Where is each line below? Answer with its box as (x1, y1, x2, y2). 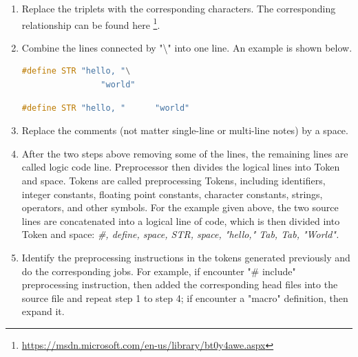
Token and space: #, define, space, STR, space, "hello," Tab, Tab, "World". (21, 227, 339, 241)
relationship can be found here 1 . (21, 15, 160, 32)
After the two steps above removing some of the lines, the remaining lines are (21, 146, 348, 160)
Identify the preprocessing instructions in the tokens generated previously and (21, 250, 350, 264)
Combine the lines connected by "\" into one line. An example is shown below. (21, 40, 352, 54)
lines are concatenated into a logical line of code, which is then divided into (21, 213, 340, 228)
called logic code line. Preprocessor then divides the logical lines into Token (21, 160, 340, 174)
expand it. (21, 304, 65, 318)
